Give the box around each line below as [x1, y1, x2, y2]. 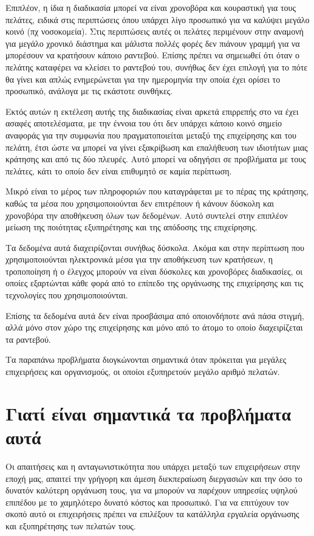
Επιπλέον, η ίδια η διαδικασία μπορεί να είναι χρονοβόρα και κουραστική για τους [5, 1, 296, 13]
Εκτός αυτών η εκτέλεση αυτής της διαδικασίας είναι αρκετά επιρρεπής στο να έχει [5, 105, 299, 117]
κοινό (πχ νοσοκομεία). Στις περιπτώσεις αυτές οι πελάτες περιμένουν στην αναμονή [5, 25, 304, 38]
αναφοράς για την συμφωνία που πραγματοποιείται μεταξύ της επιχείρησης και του [5, 128, 296, 141]
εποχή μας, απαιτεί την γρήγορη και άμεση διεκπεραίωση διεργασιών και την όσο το [5, 472, 302, 484]
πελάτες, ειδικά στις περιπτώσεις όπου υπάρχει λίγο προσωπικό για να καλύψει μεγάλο [5, 13, 310, 26]
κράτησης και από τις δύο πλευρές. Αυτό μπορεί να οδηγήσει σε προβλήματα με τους [5, 153, 306, 165]
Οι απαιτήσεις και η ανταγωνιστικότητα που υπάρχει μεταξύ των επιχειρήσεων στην [5, 459, 301, 472]
